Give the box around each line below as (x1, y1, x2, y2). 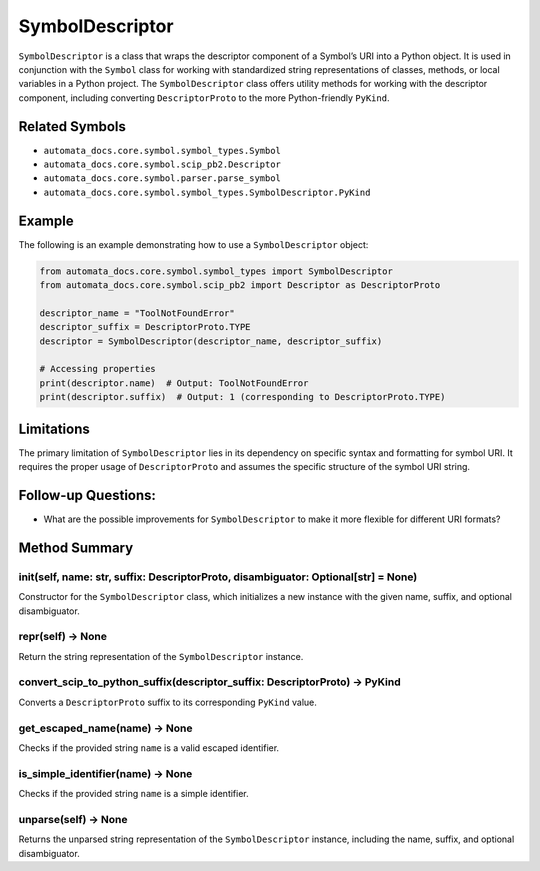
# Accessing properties (39, 363, 157, 375)
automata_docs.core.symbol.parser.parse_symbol (43, 173, 282, 184)
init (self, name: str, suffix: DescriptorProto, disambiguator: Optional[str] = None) (18, 570, 418, 584)
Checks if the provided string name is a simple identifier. (18, 788, 249, 800)
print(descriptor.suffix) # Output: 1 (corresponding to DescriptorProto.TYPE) (39, 391, 446, 403)
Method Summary (18, 539, 134, 556)
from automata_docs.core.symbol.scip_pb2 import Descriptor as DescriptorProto (39, 280, 441, 291)
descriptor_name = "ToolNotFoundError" (39, 307, 235, 319)
